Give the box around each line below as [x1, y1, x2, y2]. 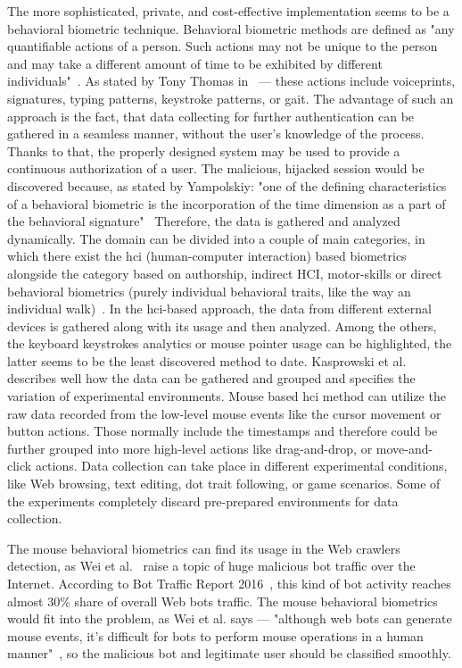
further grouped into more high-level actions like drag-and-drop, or [7, 438, 373, 457]
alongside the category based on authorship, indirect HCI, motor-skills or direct [7, 263, 442, 282]
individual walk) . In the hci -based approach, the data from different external [7, 299, 432, 318]
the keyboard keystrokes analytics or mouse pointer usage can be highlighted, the [7, 334, 452, 353]
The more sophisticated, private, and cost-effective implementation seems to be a [7, 2, 450, 20]
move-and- [375, 438, 433, 457]
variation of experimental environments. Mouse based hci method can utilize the [7, 387, 446, 405]
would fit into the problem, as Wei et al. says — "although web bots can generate [7, 609, 452, 628]
